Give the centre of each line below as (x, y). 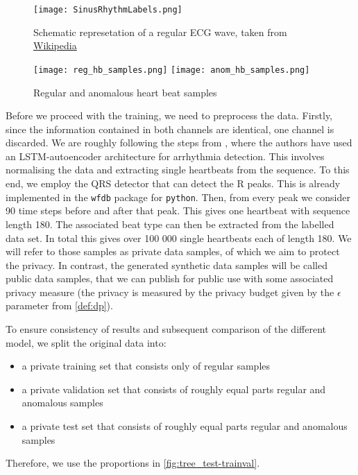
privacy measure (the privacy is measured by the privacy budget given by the (170, 292)
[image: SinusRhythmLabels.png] (108, 10)
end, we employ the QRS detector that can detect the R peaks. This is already (173, 183)
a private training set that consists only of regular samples (146, 366)
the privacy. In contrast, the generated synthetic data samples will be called (167, 265)
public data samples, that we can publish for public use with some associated (170, 278)
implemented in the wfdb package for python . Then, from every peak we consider (178, 197)
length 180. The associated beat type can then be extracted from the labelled (170, 224)
